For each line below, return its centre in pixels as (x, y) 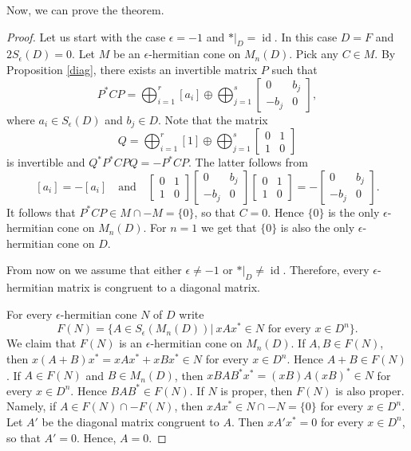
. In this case (306, 36)
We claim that (41, 343)
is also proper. (370, 390)
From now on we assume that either (94, 270)
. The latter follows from (248, 162)
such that (294, 69)
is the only (354, 212)
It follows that (41, 212)
